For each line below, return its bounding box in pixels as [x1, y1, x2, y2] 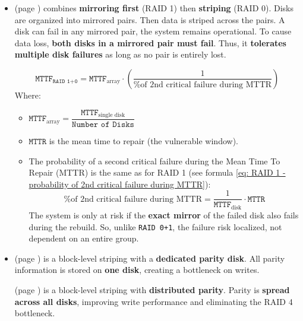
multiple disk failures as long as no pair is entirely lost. [14, 48, 226, 61]
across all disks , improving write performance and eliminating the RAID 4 [14, 295, 293, 307]
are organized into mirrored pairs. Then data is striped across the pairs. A [14, 13, 285, 26]
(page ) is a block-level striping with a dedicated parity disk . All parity [14, 252, 285, 264]
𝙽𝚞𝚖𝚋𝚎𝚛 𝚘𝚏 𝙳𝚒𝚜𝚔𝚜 [72, 120, 134, 129]
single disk [98, 112, 125, 119]
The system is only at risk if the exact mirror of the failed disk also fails [29, 208, 299, 221]
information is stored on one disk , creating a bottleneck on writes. [14, 263, 260, 276]
